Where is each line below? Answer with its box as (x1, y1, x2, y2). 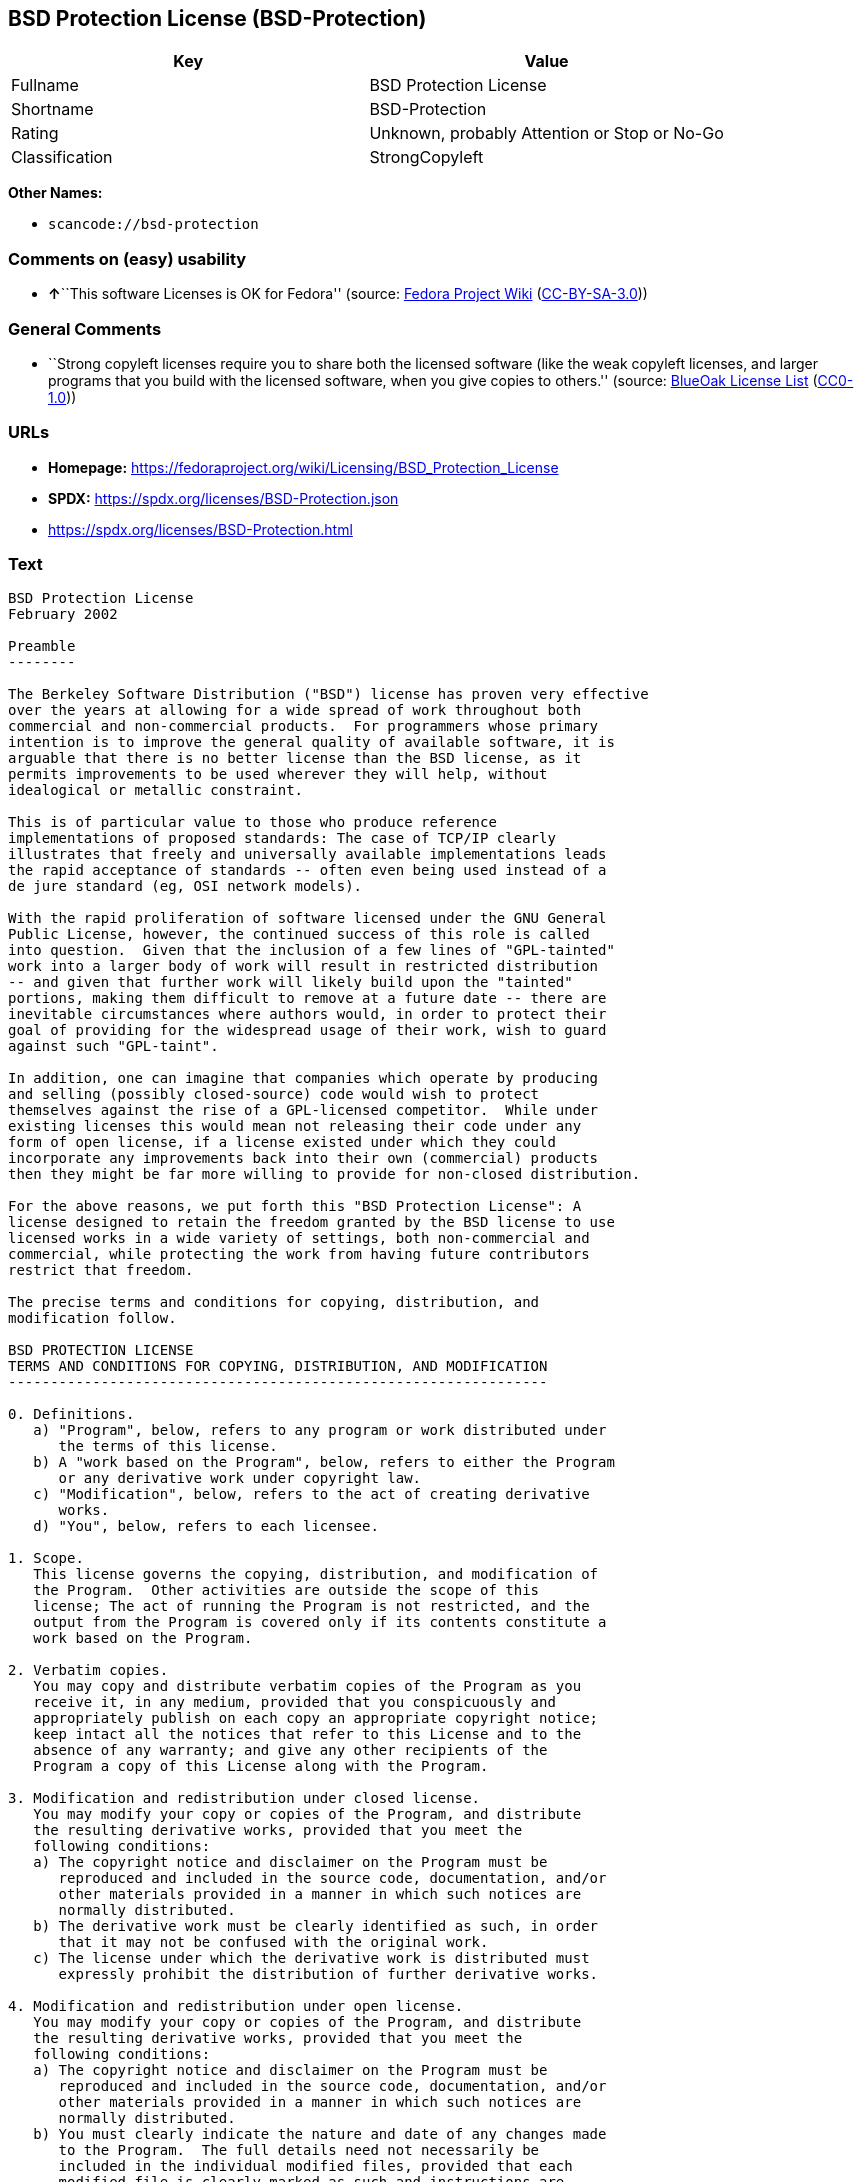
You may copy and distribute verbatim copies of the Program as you (33, 1678, 582, 1695)
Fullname (11, 75, 79, 96)
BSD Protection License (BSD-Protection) (8, 6, 427, 31)
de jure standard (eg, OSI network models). (8, 878, 363, 895)
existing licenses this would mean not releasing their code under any (8, 1118, 582, 1135)
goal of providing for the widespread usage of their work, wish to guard (8, 1022, 607, 1039)
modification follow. (8, 1310, 177, 1327)
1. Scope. (8, 1550, 84, 1567)
